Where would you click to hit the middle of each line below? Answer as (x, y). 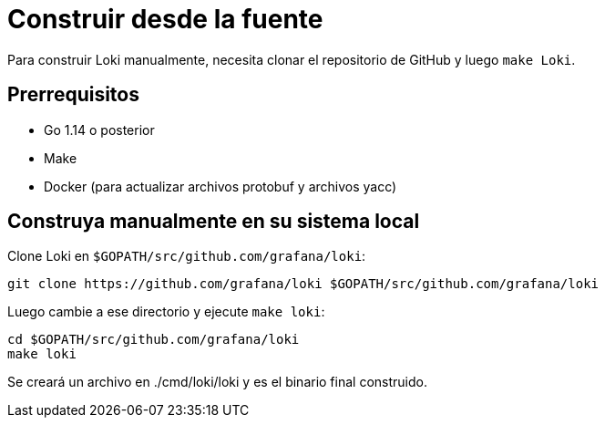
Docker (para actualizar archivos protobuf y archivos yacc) (220, 186)
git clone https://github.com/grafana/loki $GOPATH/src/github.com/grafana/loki (303, 284)
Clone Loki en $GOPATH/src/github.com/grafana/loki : (187, 256)
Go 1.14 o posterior (99, 130)
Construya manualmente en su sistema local (214, 222)
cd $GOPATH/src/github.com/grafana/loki (154, 340)
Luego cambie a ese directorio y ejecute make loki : (166, 312)
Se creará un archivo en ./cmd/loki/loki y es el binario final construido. (217, 382)
